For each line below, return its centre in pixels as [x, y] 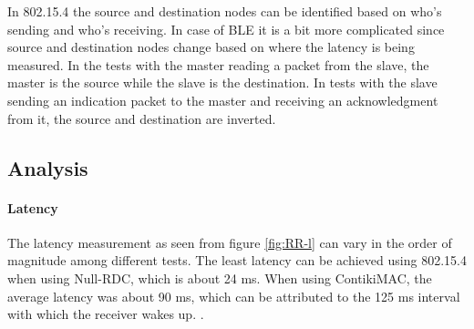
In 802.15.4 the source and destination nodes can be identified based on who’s [225, 11]
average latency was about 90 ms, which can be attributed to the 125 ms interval [234, 296]
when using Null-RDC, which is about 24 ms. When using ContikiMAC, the [220, 278]
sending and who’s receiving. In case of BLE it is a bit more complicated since [226, 29]
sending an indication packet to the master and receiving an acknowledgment [223, 100]
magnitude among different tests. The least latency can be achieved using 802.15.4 [237, 260]
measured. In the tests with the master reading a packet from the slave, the [218, 64]
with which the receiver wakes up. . [106, 314]
